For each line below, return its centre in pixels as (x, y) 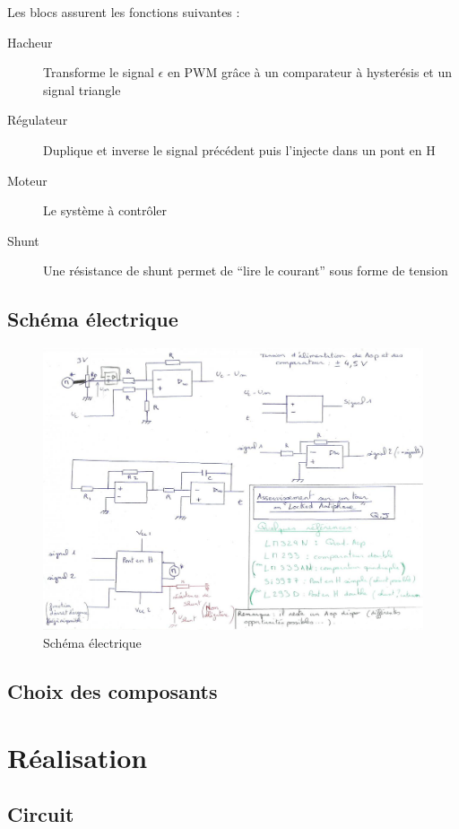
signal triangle (82, 89)
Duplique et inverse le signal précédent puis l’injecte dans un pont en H (239, 149)
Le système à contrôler (105, 210)
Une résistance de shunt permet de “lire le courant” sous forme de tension (246, 271)
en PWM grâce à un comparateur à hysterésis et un (310, 72)
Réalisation (78, 757)
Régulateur (38, 120)
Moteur (27, 180)
